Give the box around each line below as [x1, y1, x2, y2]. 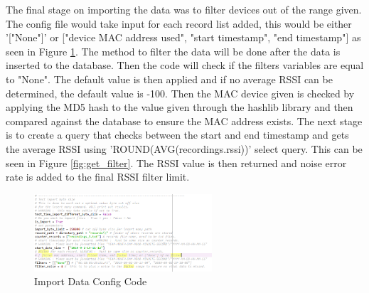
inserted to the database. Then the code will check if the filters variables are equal [6, 58, 364, 73]
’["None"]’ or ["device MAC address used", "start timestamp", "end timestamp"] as [6, 30, 361, 45]
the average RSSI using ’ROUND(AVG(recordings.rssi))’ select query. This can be [6, 141, 363, 156]
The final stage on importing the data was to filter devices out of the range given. [6, 2, 362, 16]
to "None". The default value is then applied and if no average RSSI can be [6, 71, 333, 86]
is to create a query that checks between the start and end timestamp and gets [6, 127, 349, 142]
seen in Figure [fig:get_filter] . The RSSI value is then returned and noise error [6, 155, 347, 170]
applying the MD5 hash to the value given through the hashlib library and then [6, 100, 353, 114]
